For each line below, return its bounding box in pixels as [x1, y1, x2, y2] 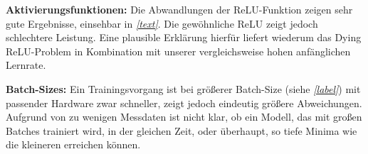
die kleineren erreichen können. [6, 137, 141, 152]
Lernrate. [6, 57, 46, 72]
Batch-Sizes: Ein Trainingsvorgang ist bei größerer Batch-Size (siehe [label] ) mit [6, 81, 361, 96]
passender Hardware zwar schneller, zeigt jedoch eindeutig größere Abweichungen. [6, 95, 362, 110]
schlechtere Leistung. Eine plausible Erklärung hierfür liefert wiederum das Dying [6, 30, 362, 45]
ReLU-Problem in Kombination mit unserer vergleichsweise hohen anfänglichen [6, 43, 351, 58]
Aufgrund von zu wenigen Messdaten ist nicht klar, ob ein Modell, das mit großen [6, 109, 362, 124]
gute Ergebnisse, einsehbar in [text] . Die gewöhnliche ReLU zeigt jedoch [6, 16, 318, 31]
